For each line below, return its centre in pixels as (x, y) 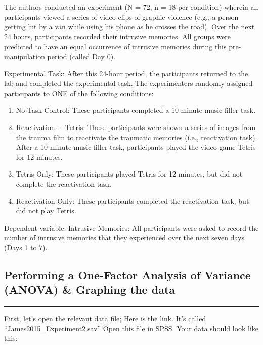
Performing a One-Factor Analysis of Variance (127, 274)
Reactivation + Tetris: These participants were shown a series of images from (136, 127)
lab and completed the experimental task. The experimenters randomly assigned (128, 83)
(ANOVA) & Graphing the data (90, 290)
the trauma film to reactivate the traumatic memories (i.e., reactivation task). (137, 137)
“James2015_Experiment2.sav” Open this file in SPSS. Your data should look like (131, 328)
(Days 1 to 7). (26, 247)
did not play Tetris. (46, 211)
